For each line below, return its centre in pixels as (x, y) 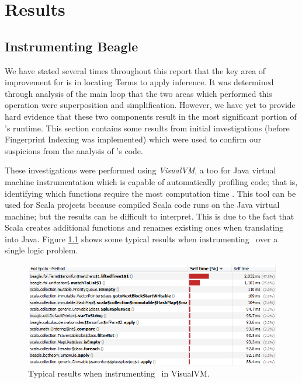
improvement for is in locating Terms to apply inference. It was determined (139, 82)
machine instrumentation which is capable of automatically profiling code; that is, (151, 181)
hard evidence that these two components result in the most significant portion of (151, 116)
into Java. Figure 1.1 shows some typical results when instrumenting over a (141, 238)
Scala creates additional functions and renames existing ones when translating (144, 227)
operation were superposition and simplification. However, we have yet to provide (150, 105)
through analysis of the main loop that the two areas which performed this (138, 93)
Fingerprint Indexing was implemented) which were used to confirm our (133, 139)
